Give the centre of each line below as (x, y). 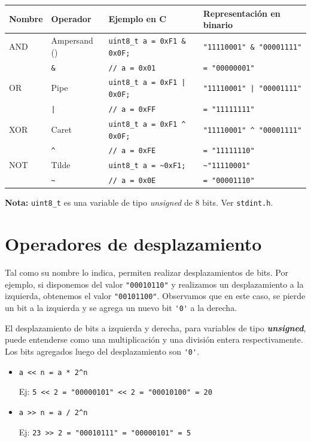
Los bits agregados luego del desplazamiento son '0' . (102, 351)
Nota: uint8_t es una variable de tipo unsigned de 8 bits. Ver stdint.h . (139, 202)
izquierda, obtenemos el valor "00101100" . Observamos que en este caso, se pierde (155, 296)
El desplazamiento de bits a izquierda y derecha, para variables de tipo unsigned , (155, 327)
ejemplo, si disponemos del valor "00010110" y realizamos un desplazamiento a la (154, 284)
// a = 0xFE (132, 151)
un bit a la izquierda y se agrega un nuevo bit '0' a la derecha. (121, 308)
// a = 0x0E (132, 181)
